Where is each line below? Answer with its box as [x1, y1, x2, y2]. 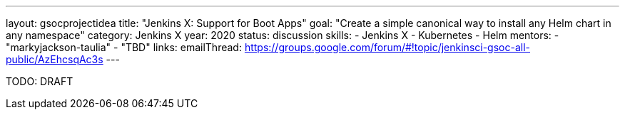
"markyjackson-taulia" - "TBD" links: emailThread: [6, 41, 242, 53]
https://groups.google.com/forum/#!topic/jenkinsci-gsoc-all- [244, 41, 530, 53]
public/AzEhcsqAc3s [6, 53, 103, 65]
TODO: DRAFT [6, 75, 73, 87]
